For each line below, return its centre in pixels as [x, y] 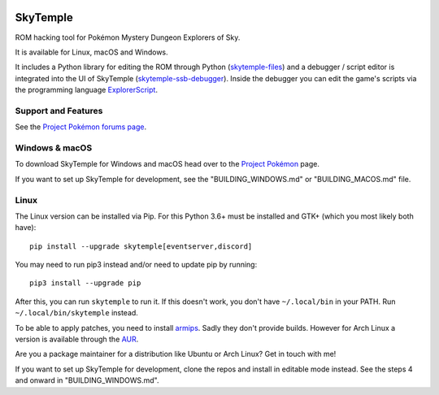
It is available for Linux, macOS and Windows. [91, 52]
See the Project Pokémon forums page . [80, 127]
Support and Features [59, 111]
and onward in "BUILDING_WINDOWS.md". [87, 380]
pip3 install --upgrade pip [85, 283]
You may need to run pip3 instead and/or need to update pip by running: [136, 265]
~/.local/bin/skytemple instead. [76, 313]
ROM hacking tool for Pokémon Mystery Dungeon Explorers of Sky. [128, 37]
